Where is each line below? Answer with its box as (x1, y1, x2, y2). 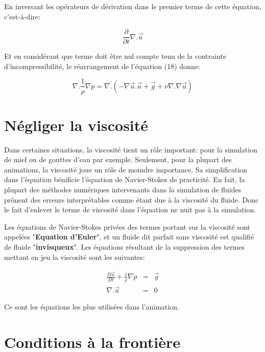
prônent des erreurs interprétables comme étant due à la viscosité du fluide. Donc (4, 194, 259, 205)
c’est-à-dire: (4, 11, 40, 21)
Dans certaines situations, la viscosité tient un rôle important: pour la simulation (4, 144, 257, 155)
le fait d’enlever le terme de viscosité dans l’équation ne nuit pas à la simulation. (4, 204, 256, 215)
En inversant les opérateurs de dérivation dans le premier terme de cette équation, (4, 1, 261, 11)
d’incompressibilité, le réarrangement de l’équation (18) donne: (4, 60, 200, 71)
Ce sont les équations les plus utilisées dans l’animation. (4, 301, 179, 312)
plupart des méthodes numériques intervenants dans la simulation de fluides (4, 184, 242, 194)
